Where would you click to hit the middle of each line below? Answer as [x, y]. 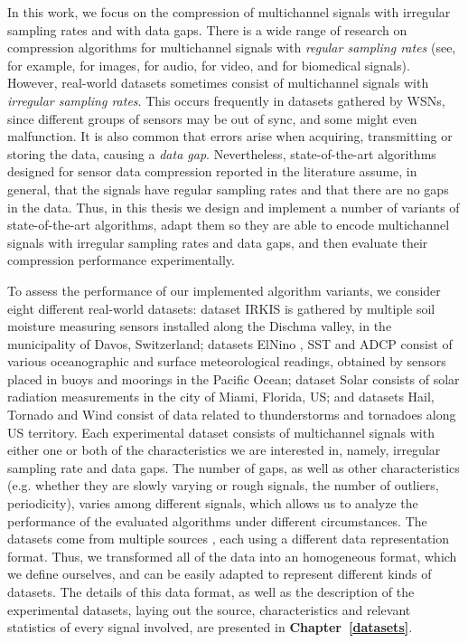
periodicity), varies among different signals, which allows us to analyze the [213, 503]
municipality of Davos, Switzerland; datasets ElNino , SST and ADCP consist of [230, 343]
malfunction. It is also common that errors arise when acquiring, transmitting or [230, 136]
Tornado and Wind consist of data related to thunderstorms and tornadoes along [232, 415]
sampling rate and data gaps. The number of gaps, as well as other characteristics [234, 467]
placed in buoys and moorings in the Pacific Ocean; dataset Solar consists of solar [234, 378]
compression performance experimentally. [121, 260]
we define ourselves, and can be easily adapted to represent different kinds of [220, 574]
